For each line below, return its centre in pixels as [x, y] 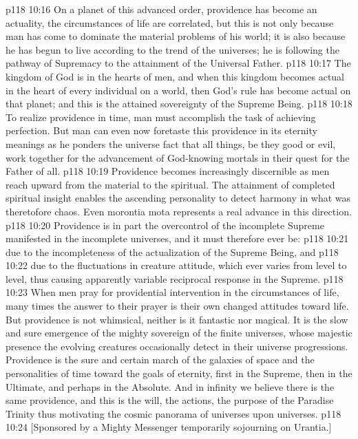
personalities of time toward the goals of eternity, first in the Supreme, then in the [179, 373]
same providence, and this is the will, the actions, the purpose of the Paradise [170, 400]
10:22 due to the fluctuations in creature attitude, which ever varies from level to [176, 265]
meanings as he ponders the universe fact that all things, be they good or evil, [171, 143]
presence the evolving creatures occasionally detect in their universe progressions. [177, 346]
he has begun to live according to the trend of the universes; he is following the [172, 49]
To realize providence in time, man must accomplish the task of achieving [161, 117]
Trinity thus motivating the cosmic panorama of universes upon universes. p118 [173, 413]
